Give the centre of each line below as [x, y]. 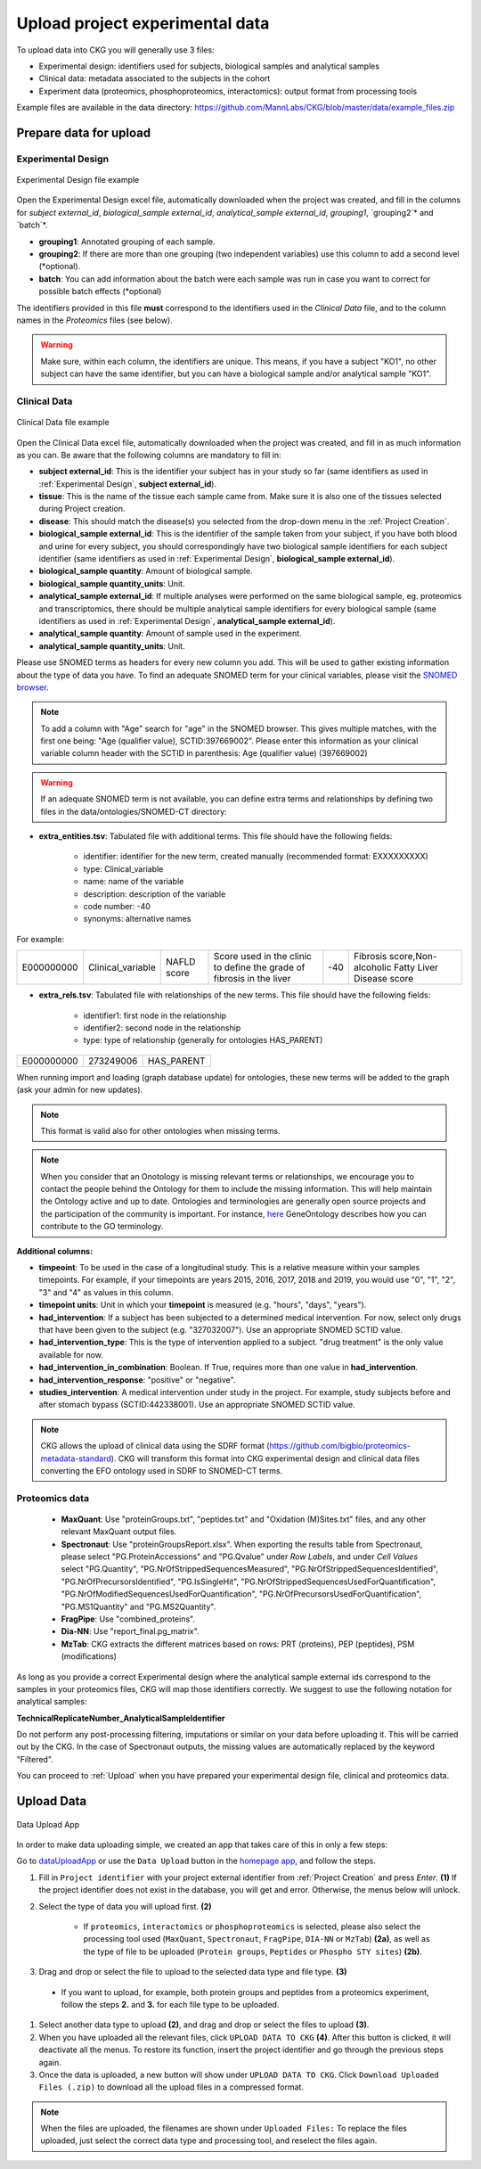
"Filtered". [35, 1759]
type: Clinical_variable [123, 868]
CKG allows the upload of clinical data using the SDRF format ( [155, 1446]
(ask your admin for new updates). [80, 1090]
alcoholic [372, 967]
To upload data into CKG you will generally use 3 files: [115, 50]
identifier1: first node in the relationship [155, 1015]
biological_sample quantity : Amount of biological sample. [146, 571]
